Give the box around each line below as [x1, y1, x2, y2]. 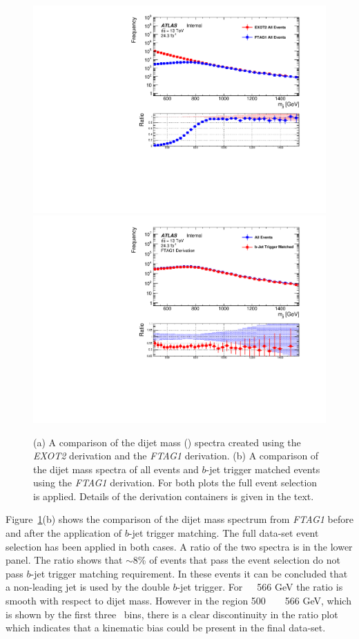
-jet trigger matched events [206, 461, 320, 476]
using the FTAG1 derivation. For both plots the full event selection [33, 475, 318, 490]
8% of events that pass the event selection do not [133, 553, 340, 567]
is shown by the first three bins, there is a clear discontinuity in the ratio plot [6, 607, 338, 621]
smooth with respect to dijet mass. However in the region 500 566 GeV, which [6, 593, 351, 608]
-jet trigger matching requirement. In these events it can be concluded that [30, 566, 348, 580]
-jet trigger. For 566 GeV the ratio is [177, 580, 343, 594]
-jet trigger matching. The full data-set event [128, 526, 319, 540]
